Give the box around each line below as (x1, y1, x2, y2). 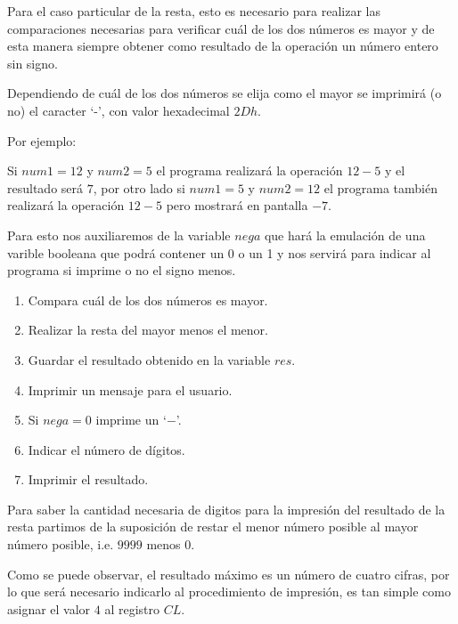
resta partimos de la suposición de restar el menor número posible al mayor (7, 517, 419, 536)
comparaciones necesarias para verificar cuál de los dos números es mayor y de (7, 19, 435, 37)
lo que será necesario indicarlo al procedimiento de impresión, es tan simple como (7, 582, 451, 601)
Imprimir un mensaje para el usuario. (28, 380, 233, 399)
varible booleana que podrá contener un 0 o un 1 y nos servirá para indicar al (7, 243, 431, 262)
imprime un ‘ (95, 410, 167, 429)
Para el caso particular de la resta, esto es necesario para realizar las (7, 2, 380, 20)
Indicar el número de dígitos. (28, 440, 185, 458)
